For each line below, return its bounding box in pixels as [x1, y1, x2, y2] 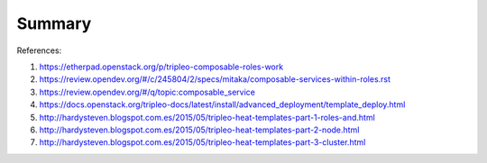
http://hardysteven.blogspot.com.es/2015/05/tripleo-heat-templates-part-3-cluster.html [39, 137, 366, 148]
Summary [16, 14, 92, 33]
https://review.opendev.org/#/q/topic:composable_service [39, 86, 256, 97]
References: [16, 45, 62, 56]
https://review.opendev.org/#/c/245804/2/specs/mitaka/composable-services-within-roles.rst [39, 74, 391, 85]
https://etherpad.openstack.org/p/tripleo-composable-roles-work [39, 61, 284, 72]
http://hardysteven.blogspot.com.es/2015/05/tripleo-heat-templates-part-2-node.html [39, 124, 360, 135]
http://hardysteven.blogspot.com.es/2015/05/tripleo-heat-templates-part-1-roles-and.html [39, 112, 376, 122]
